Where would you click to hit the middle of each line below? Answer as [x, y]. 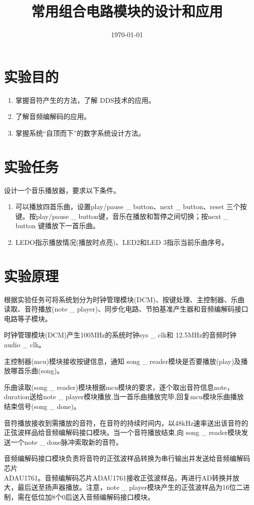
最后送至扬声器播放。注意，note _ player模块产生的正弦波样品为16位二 [130, 487]
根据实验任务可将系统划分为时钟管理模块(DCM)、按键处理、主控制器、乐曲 [124, 299]
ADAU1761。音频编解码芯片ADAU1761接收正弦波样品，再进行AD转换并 [118, 477]
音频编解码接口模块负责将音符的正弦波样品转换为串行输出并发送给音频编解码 [127, 458]
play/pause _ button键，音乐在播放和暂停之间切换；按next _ [132, 216]
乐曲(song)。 [44, 371]
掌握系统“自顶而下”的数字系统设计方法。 [80, 132]
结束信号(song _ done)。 [42, 406]
